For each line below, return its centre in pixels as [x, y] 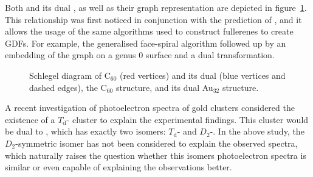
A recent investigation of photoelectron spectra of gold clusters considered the [150, 108]
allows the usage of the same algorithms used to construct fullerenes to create [149, 31]
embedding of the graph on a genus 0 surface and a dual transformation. [140, 55]
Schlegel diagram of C [70, 75]
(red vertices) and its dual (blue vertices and [203, 75]
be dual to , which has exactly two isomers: [85, 131]
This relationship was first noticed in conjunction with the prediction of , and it [153, 19]
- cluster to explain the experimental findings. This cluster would [187, 119]
